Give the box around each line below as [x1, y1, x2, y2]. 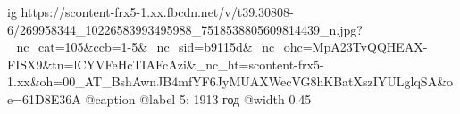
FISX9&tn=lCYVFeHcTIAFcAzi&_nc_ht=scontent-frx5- [7, 54, 324, 73]
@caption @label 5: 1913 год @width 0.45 [85, 89, 312, 108]
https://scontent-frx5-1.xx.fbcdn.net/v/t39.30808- [21, 3, 294, 20]
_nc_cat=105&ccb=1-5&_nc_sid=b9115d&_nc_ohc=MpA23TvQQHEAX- [7, 37, 428, 56]
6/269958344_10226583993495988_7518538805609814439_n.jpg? [7, 20, 363, 38]
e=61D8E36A [7, 89, 81, 108]
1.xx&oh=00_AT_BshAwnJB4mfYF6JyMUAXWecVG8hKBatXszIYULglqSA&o [7, 72, 454, 91]
